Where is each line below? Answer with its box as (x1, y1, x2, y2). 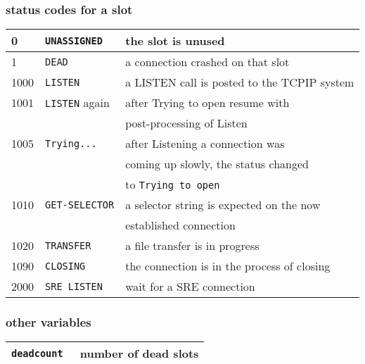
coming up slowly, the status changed (125, 156, 309, 172)
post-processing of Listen (125, 115, 248, 132)
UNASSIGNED (45, 34, 103, 46)
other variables (6, 313, 91, 331)
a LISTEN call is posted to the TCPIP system (125, 74, 354, 91)
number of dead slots (79, 345, 199, 362)
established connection (125, 217, 236, 234)
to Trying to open (125, 176, 220, 193)
